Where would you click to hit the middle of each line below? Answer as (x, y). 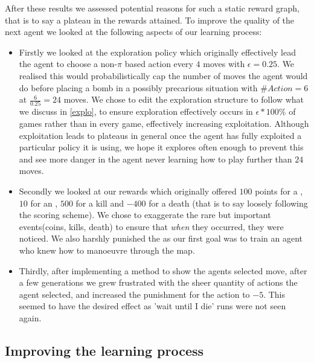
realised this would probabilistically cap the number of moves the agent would (163, 75)
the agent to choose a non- (68, 64)
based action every (159, 64)
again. (30, 317)
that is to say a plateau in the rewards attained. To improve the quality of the (150, 20)
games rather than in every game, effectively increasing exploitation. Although (164, 124)
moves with (224, 64)
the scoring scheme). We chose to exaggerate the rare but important (145, 215)
